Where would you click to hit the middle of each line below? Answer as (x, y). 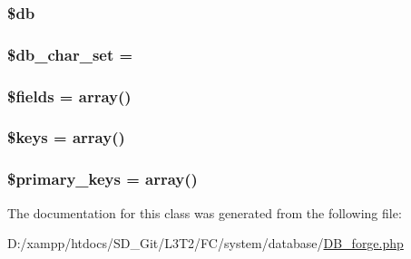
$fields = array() (69, 96)
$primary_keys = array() (103, 179)
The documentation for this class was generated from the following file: (205, 212)
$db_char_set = (70, 54)
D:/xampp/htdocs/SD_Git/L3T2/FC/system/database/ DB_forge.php (205, 243)
